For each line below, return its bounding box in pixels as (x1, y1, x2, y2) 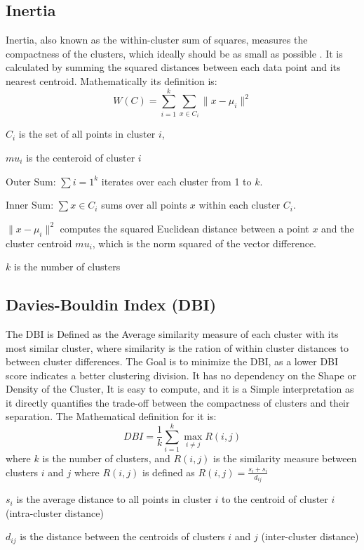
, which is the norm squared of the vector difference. (92, 235, 316, 250)
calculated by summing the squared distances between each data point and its (6, 60, 341, 74)
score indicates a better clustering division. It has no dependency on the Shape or (6, 367, 356, 382)
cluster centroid (6, 235, 72, 250)
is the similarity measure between (213, 451, 357, 466)
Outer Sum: (6, 173, 56, 188)
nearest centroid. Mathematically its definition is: (6, 73, 217, 88)
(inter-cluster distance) (261, 529, 359, 544)
